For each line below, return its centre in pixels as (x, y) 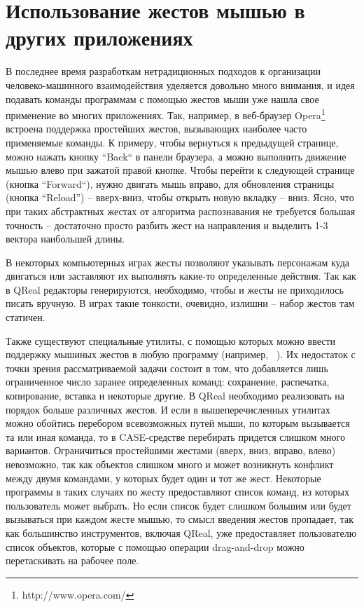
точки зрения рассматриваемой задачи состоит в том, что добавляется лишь (167, 368)
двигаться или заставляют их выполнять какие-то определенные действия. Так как (181, 276)
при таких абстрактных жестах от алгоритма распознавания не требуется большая (181, 211)
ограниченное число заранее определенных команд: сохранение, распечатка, (168, 382)
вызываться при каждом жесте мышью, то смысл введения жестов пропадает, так (180, 519)
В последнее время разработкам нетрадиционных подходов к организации (163, 71)
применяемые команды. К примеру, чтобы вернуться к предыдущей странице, (172, 142)
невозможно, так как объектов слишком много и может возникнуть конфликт (170, 464)
